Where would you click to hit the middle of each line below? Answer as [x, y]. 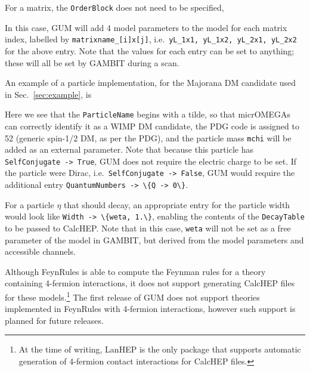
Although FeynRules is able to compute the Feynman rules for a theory [135, 271]
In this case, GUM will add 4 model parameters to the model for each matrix [146, 27]
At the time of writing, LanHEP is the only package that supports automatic [160, 349]
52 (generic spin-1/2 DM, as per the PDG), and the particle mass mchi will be [148, 137]
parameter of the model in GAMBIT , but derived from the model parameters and [154, 239]
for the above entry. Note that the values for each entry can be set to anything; [150, 50]
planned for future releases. [54, 320]
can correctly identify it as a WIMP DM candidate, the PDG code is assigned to [152, 126]
